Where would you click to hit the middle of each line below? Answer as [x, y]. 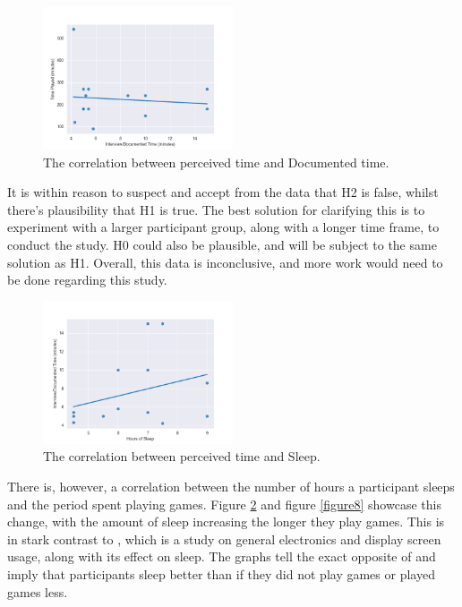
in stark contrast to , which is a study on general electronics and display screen [224, 539]
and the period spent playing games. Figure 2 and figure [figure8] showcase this [224, 504]
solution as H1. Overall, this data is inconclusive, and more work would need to [225, 262]
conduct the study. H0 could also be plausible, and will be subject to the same [222, 244]
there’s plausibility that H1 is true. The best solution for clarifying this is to [216, 209]
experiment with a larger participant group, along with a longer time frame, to [223, 227]
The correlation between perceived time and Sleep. [182, 456]
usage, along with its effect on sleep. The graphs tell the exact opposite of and [222, 556]
